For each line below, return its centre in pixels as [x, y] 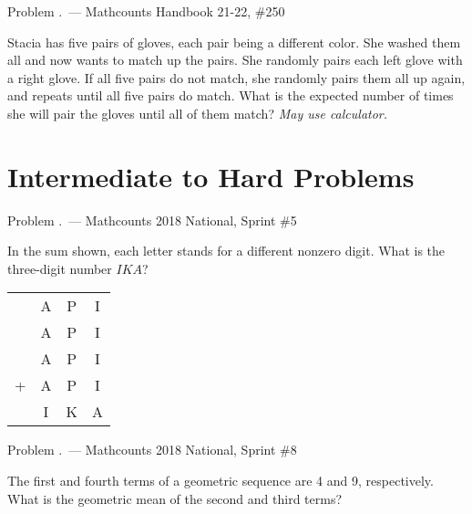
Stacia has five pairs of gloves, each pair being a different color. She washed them [234, 42]
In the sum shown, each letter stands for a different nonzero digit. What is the [226, 251]
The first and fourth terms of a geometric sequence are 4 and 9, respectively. [221, 481]
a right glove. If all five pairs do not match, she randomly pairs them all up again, [236, 77]
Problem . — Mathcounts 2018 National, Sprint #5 [152, 220]
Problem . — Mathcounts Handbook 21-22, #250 [146, 11]
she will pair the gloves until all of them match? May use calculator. [198, 113]
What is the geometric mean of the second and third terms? [175, 498]
